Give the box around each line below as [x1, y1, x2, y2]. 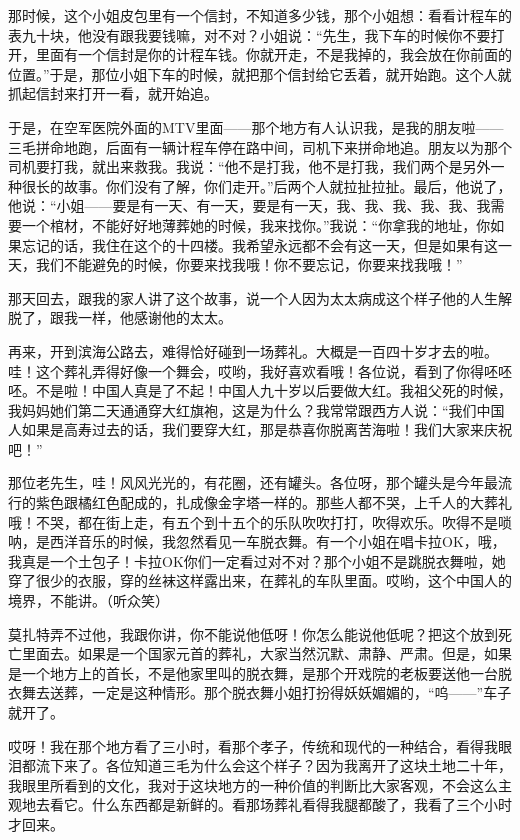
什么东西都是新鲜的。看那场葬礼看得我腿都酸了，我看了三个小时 [91, 794, 512, 815]
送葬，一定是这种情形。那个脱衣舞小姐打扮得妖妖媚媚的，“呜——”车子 [49, 682, 512, 703]
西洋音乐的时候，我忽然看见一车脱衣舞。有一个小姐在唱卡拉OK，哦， [49, 531, 506, 552]
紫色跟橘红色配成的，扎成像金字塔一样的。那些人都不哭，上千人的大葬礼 [35, 492, 512, 513]
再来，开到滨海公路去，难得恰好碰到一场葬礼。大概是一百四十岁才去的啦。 [8, 340, 498, 361]
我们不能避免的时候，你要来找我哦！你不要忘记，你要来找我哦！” [35, 254, 463, 275]
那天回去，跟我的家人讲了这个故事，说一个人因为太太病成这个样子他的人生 [8, 287, 498, 308]
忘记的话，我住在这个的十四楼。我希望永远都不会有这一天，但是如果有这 [21, 234, 498, 255]
